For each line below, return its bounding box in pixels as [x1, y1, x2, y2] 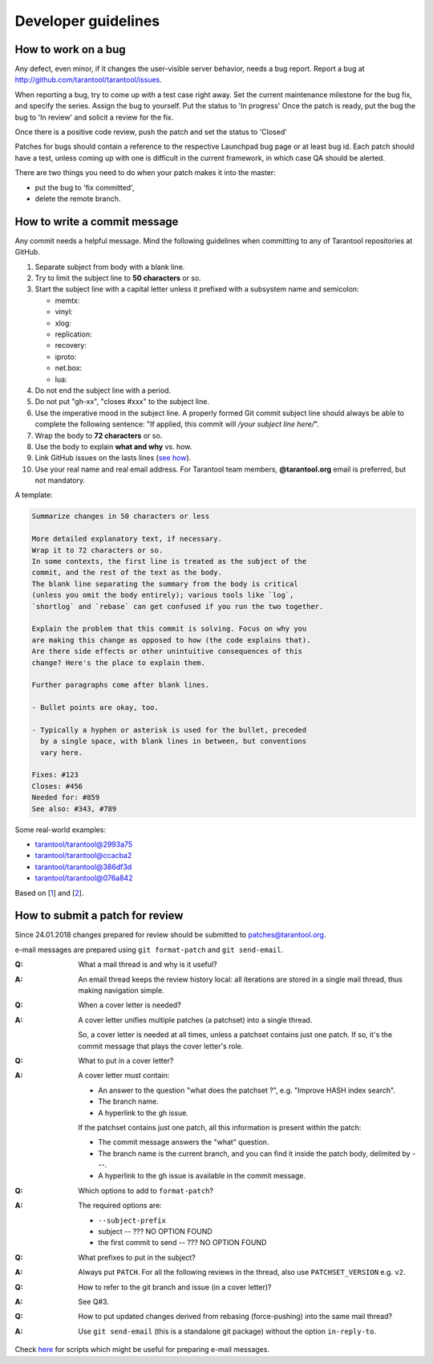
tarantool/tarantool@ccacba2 [34, 851, 132, 860]
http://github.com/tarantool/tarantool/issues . [14, 75, 162, 84]
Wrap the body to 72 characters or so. [34, 431, 163, 440]
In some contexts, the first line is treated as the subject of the [31, 557, 307, 566]
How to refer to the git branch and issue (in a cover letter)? [78, 1282, 272, 1292]
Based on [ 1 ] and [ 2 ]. [14, 888, 84, 897]
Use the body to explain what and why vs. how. [34, 442, 192, 451]
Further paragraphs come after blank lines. [31, 680, 210, 690]
